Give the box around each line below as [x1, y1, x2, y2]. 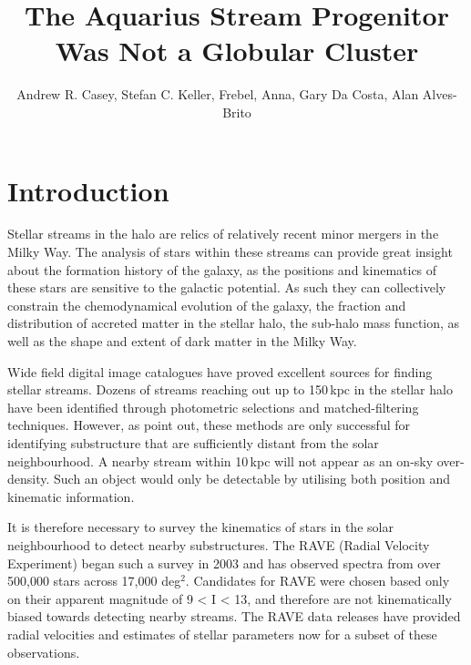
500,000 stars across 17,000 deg [7, 571, 181, 590]
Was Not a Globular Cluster [55, 32, 419, 69]
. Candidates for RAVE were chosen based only [185, 571, 450, 590]
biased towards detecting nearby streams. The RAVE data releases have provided [7, 607, 461, 626]
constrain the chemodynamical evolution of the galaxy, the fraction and [7, 295, 406, 314]
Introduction [7, 171, 169, 209]
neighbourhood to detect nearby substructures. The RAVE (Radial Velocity [7, 535, 430, 554]
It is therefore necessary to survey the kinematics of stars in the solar [7, 517, 394, 537]
